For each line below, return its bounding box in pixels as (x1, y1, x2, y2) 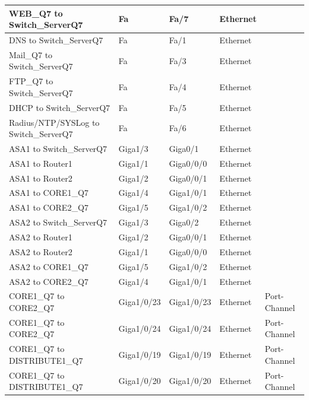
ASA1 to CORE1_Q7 (9, 186, 89, 199)
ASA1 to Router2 (9, 172, 72, 184)
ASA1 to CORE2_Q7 (9, 201, 89, 214)
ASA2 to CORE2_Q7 (9, 275, 89, 287)
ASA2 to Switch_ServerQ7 (9, 216, 107, 228)
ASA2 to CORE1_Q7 (9, 260, 89, 272)
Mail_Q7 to (9, 48, 53, 61)
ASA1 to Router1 (9, 157, 72, 169)
